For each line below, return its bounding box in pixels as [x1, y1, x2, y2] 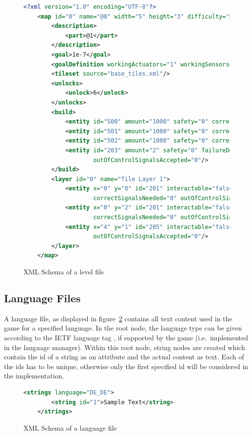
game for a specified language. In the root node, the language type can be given [4, 323, 242, 333]
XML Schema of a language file [23, 422, 117, 433]
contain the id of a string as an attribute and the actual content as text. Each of [4, 352, 244, 362]
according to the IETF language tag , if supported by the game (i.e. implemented [4, 332, 249, 343]
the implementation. [4, 371, 64, 381]
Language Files [4, 291, 81, 306]
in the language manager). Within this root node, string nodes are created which [4, 342, 245, 352]
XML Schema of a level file [23, 267, 104, 277]
